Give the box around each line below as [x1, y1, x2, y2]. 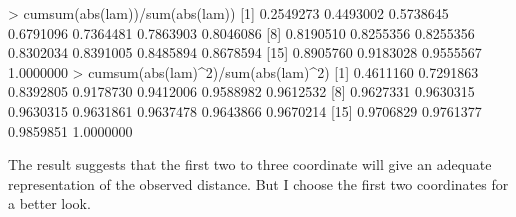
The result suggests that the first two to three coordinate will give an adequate [8, 154, 492, 175]
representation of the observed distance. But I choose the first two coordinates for [8, 173, 509, 194]
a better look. [8, 193, 91, 214]
